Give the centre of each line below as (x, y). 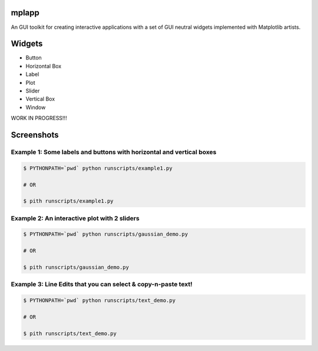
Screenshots (35, 135)
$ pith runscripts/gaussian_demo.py (76, 267)
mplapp (25, 13)
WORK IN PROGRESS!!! (39, 118)
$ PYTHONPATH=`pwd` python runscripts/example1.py (98, 168)
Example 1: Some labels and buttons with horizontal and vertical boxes (114, 152)
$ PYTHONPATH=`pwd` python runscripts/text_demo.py (100, 301)
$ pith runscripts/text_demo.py (70, 333)
